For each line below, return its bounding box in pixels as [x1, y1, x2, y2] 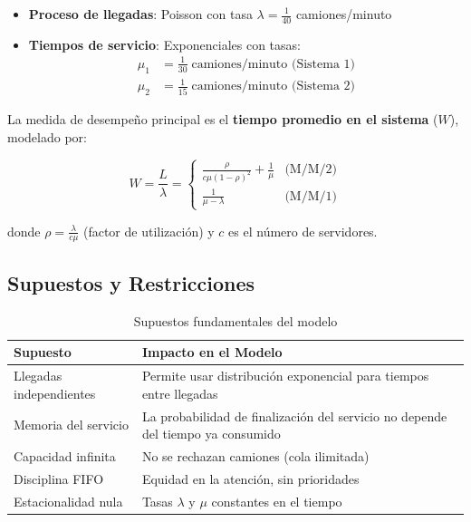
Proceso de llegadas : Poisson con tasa [28, 5, 253, 23]
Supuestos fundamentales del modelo [133, 311, 338, 330]
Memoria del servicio [14, 415, 129, 434]
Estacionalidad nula [14, 491, 123, 510]
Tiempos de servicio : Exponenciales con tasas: [28, 34, 301, 53]
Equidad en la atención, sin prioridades [141, 469, 360, 488]
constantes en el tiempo [211, 491, 342, 510]
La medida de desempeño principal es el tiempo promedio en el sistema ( [7, 110, 438, 129]
